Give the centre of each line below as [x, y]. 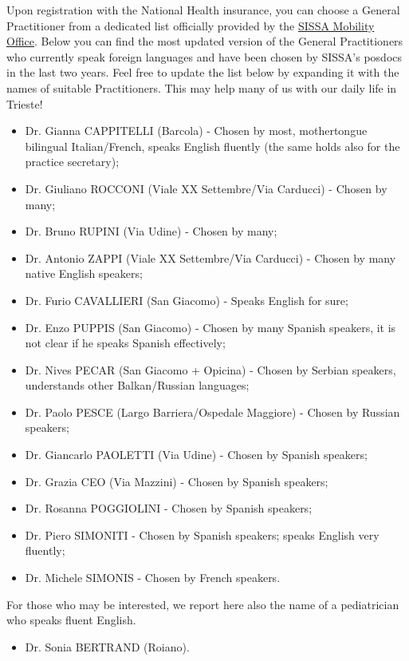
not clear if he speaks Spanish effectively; [125, 343]
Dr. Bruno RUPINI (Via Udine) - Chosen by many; [151, 231]
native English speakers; [84, 273]
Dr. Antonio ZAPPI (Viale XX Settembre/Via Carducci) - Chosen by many [210, 257]
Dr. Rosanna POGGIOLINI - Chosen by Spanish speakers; [169, 508]
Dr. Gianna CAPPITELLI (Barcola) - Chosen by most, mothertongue [196, 131]
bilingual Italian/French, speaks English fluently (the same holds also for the [212, 146]
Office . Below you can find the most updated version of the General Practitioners [205, 41]
